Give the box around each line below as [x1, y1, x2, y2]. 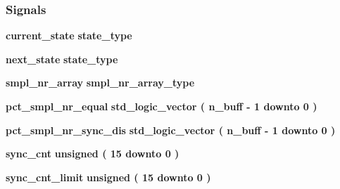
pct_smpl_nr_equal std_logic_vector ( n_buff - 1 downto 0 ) [6, 99, 317, 113]
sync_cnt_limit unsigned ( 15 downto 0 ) [6, 169, 211, 184]
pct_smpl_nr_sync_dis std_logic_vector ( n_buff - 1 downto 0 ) [6, 122, 336, 137]
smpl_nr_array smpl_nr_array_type [6, 75, 195, 90]
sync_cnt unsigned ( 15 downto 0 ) [6, 146, 180, 161]
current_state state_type [6, 28, 132, 43]
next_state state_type [6, 51, 118, 66]
